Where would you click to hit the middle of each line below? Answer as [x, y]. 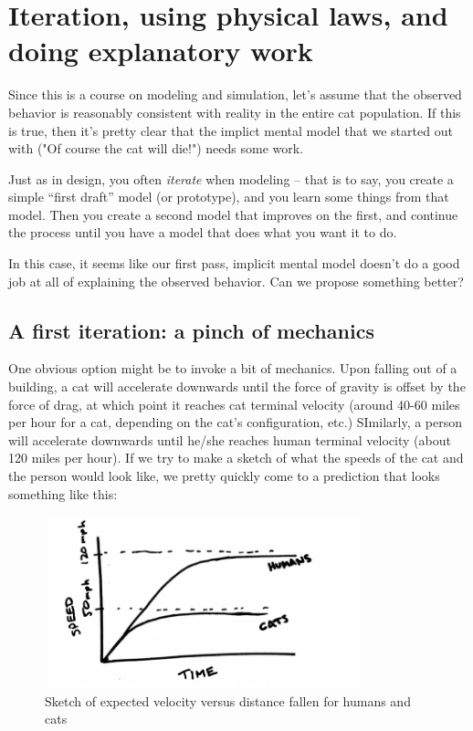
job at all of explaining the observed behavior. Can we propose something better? [236, 281]
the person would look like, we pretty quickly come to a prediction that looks [224, 476]
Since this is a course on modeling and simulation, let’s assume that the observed [235, 94]
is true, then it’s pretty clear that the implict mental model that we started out [231, 130]
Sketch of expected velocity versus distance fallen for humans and [228, 700]
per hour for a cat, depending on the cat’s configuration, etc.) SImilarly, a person [236, 422]
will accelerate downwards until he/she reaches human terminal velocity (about [230, 439]
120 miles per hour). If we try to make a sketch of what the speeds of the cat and [236, 458]
